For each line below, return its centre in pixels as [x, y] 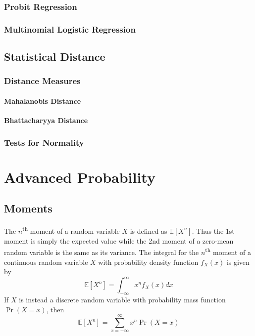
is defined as [149, 231]
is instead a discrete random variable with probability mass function [122, 300]
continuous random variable [46, 262]
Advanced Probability [80, 177]
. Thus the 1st [213, 231]
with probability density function [148, 262]
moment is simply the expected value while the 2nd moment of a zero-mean [119, 240]
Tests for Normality [44, 142]
